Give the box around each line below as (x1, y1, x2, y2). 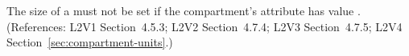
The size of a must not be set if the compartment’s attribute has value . (6, 2, 361, 18)
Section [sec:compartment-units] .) (6, 34, 173, 50)
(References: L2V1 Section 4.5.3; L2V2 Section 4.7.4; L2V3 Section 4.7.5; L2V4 (6, 18, 403, 34)
